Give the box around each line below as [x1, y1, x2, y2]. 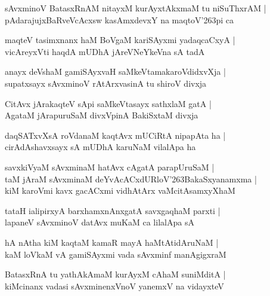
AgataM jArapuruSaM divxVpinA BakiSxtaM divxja [5, 109, 198, 121]
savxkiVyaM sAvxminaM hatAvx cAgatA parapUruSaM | [5, 160, 215, 173]
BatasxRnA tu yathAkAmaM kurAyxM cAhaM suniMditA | [5, 268, 226, 280]
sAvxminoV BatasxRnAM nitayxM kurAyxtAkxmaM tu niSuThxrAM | [5, 2, 266, 14]
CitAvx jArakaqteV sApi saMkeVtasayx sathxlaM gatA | [5, 97, 212, 109]
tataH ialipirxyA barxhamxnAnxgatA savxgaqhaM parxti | [5, 204, 221, 216]
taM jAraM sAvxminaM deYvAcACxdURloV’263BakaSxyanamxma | [5, 172, 257, 185]
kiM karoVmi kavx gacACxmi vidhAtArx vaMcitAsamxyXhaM [5, 184, 235, 197]
